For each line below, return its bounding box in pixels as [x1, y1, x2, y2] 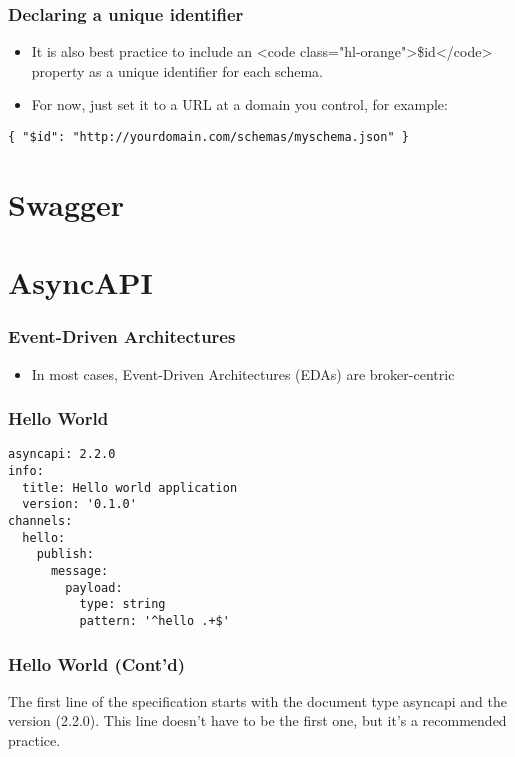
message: [50, 564, 109, 579]
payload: [65, 580, 123, 595]
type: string [79, 597, 166, 612]
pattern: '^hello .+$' [79, 614, 230, 628]
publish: [36, 547, 94, 562]
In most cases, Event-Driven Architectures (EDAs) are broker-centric [31, 363, 455, 384]
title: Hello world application [22, 480, 238, 495]
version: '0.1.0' [22, 497, 137, 512]
